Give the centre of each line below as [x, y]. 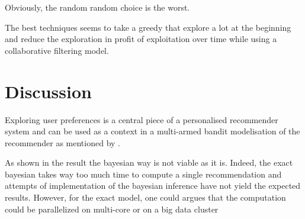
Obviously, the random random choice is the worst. [97, 7]
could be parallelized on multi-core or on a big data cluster [112, 209]
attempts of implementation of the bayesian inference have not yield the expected [153, 186]
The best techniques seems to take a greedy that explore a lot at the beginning [148, 27]
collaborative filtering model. [57, 50]
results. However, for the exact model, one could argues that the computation [145, 197]
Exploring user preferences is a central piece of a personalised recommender [142, 119]
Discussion [48, 91]
